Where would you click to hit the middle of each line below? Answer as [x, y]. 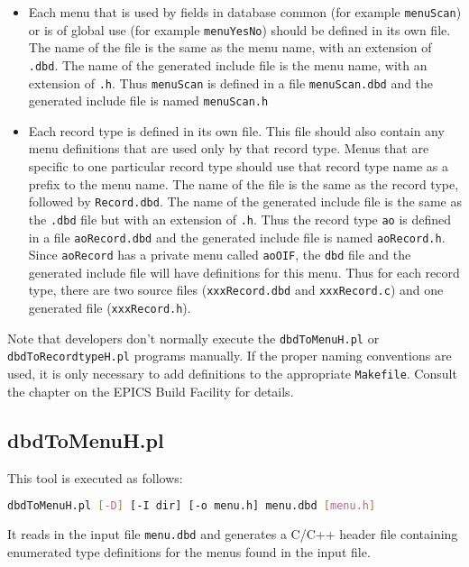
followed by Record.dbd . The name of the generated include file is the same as [245, 201]
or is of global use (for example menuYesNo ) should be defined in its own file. [239, 29]
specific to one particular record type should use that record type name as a [239, 166]
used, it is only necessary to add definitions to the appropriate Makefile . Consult [232, 374]
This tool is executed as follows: [95, 477]
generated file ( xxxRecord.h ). [110, 308]
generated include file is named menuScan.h [148, 101]
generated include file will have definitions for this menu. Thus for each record [244, 272]
